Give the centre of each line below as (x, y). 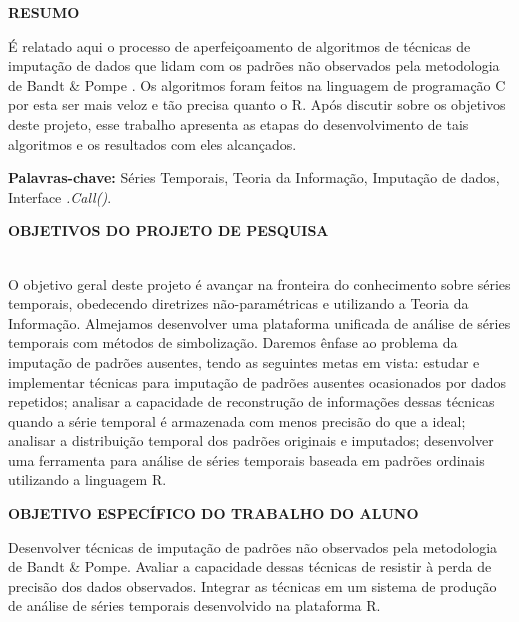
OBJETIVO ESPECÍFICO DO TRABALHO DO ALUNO (213, 513)
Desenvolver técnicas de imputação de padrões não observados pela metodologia (253, 546)
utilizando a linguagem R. (87, 479)
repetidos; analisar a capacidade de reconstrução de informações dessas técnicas (251, 401)
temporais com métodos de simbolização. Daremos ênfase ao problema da (233, 342)
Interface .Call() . (60, 196)
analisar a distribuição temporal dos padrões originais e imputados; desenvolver (251, 440)
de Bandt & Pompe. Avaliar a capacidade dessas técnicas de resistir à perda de (250, 566)
